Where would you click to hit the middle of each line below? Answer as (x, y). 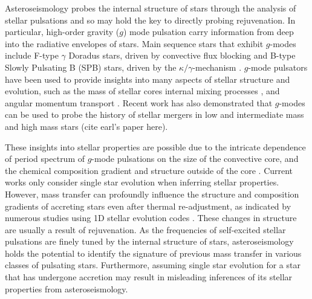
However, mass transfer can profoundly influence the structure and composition (152, 194)
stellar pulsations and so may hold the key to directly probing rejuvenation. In (150, 20)
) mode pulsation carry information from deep (208, 32)
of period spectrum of (45, 159)
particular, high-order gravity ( (62, 32)
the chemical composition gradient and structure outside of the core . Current (149, 170)
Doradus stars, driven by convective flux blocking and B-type (182, 55)
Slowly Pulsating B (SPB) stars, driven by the (91, 67)
